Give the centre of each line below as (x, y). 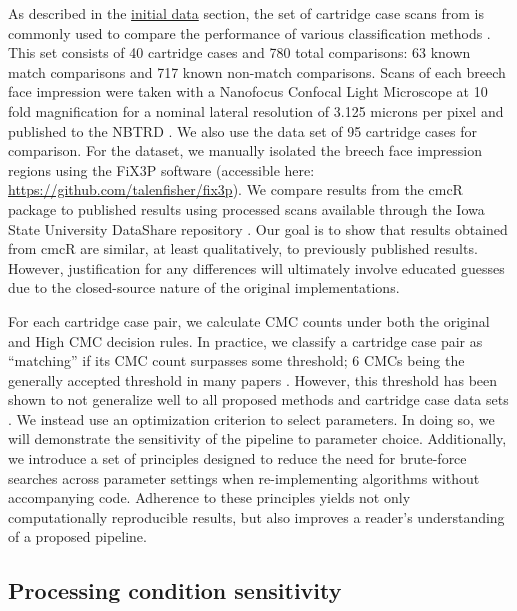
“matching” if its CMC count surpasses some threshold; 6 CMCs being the (236, 360)
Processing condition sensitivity (175, 590)
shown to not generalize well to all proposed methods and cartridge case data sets (258, 399)
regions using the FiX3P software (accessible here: (161, 169)
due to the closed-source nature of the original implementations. (204, 287)
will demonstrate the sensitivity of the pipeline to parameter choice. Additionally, (257, 438)
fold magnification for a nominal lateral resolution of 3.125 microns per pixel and (256, 110)
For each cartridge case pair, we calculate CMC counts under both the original (249, 320)
